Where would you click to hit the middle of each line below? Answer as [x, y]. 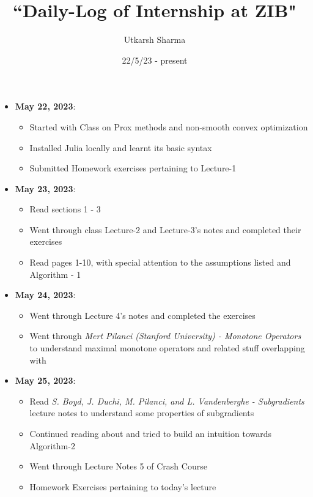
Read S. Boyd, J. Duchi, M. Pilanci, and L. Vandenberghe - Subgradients [167, 401]
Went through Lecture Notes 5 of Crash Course [118, 466]
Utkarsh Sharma [155, 39]
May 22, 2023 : [45, 106]
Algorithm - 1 [55, 274]
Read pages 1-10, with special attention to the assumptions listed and [160, 262]
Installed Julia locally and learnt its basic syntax [121, 147]
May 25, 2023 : [45, 380]
